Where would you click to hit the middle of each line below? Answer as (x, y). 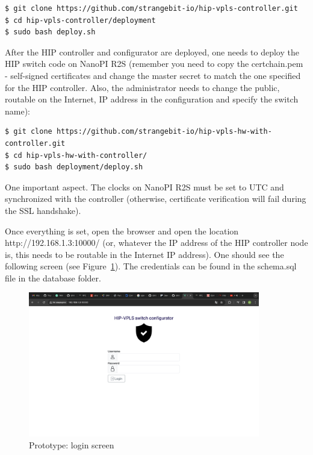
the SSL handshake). (43, 210)
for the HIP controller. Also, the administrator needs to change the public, (142, 87)
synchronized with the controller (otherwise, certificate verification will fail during (156, 199)
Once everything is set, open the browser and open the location (122, 231)
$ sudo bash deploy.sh (50, 32)
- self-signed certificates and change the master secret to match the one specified (153, 75)
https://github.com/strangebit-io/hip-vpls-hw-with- (164, 132)
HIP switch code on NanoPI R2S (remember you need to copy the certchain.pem (154, 64)
